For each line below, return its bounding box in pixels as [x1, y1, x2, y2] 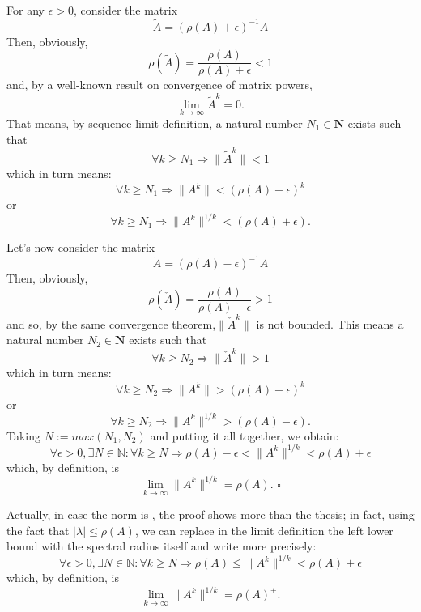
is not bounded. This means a [256, 315, 404, 332]
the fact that [6, 521, 70, 538]
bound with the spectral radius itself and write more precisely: [6, 538, 317, 555]
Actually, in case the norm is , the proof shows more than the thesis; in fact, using [6, 506, 415, 523]
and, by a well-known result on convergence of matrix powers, [6, 76, 313, 93]
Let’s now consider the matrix [6, 239, 155, 256]
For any [6, 2, 45, 18]
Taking [6, 427, 41, 444]
